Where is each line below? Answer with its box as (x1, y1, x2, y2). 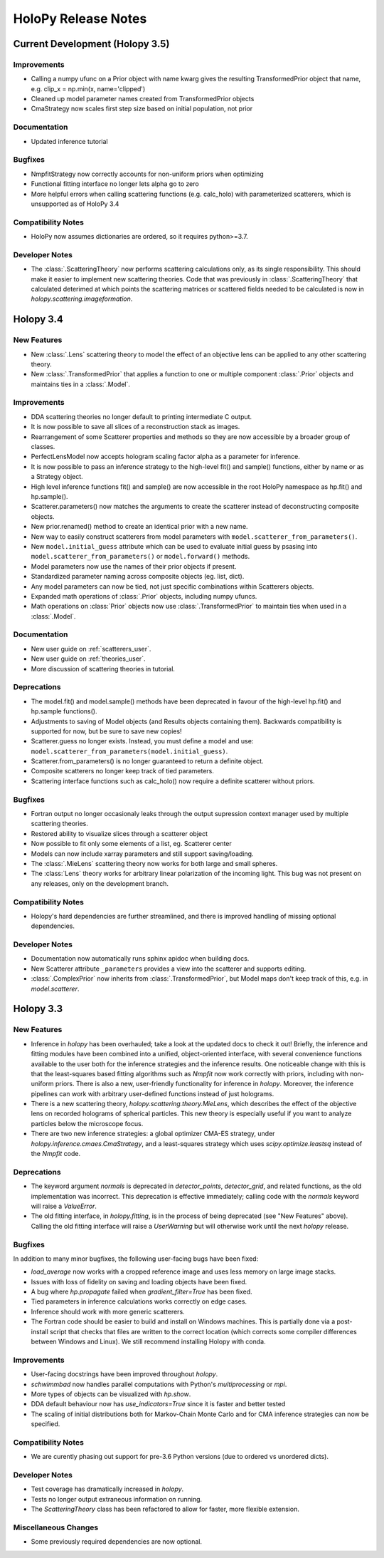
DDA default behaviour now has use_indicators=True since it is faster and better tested (31, 1400, 286, 1408)
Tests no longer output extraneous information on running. (31, 1495, 203, 1503)
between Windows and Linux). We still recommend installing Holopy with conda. (31, 1337, 266, 1346)
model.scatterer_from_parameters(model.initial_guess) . (31, 747, 228, 755)
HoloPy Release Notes (13, 11, 147, 26)
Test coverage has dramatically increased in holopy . (31, 1485, 184, 1493)
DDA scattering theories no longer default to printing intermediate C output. (31, 412, 252, 421)
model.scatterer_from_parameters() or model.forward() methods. (31, 552, 250, 561)
